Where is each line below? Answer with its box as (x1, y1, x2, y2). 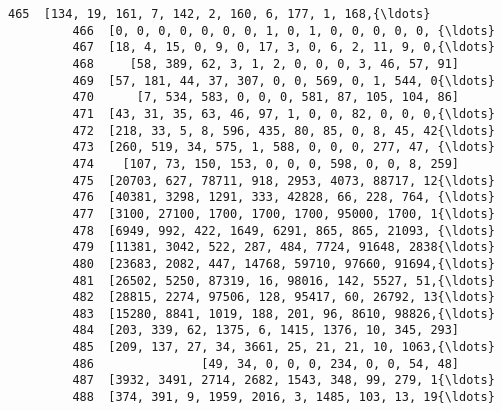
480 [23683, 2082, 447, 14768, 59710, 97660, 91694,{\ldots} (72, 256, 495, 271)
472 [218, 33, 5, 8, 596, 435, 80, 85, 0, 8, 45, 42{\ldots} (72, 123, 495, 138)
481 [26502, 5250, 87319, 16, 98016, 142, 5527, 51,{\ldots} (72, 273, 495, 288)
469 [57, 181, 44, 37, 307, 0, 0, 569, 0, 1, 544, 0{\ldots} (72, 73, 495, 88)
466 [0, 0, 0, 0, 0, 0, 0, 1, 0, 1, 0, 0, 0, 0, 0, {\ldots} (72, 23, 495, 38)
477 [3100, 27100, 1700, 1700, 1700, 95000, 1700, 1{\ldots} (72, 206, 495, 221)
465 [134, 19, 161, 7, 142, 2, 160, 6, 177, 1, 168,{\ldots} (8, 7, 431, 21)
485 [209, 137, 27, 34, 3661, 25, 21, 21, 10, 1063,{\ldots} (72, 340, 495, 355)
